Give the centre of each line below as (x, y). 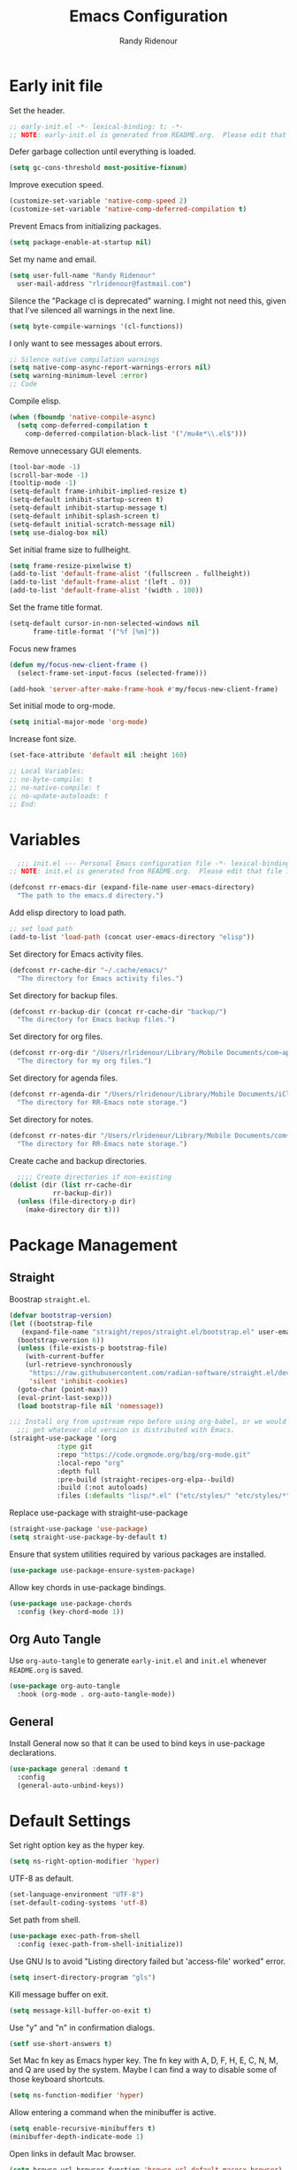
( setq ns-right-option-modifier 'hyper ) (85, 1862)
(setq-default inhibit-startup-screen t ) (87, 500)
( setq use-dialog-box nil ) (59, 533)
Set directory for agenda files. (64, 1078)
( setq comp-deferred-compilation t (83, 425)
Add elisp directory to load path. (68, 912)
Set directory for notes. (52, 1119)
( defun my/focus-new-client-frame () (79, 665)
